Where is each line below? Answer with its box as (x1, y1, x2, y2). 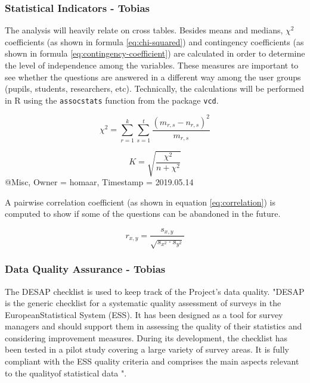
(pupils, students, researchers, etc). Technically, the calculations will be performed (5, 82, 304, 95)
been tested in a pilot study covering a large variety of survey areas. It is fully (5, 343, 289, 356)
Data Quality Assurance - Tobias (5, 261, 166, 276)
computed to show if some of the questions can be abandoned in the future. (5, 207, 281, 220)
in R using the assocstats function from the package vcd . (5, 94, 219, 106)
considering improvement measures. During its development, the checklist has (5, 331, 288, 344)
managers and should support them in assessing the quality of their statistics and (5, 320, 302, 332)
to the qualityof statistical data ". (5, 366, 127, 379)
